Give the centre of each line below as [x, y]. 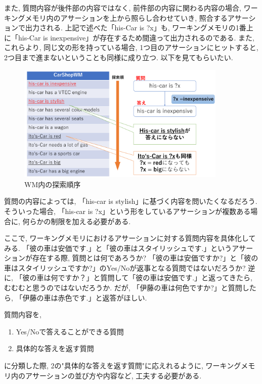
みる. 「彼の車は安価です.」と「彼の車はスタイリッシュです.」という [118, 248]
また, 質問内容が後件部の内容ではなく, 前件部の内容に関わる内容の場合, [123, 8]
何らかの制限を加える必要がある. [77, 221]
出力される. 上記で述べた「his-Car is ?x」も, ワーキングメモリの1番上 [139, 28]
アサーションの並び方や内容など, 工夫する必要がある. [113, 375]
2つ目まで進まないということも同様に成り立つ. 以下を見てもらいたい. [119, 57]
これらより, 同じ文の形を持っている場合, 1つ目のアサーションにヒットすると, [131, 47]
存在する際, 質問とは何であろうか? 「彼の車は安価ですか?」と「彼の [145, 258]
